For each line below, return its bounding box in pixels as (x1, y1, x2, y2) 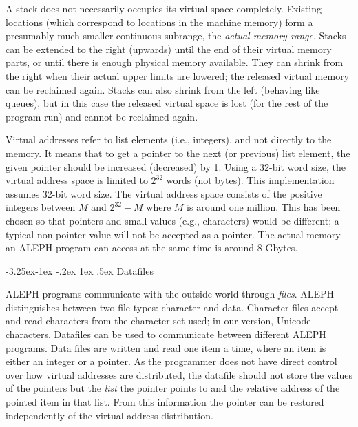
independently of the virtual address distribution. (6, 408, 213, 422)
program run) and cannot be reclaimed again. (6, 109, 198, 123)
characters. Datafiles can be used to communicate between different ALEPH (6, 327, 326, 342)
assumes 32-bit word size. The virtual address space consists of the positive (6, 186, 322, 200)
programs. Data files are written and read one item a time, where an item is (6, 340, 326, 355)
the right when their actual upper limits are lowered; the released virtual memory (6, 68, 350, 83)
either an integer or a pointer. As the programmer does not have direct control (6, 354, 337, 368)
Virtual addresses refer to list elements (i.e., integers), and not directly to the (6, 132, 332, 147)
